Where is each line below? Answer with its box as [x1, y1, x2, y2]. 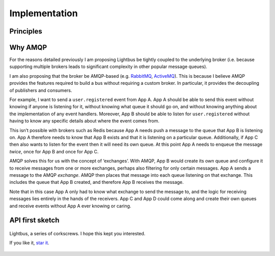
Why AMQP [9, 43, 47, 52]
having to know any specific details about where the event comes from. [9, 118, 160, 124]
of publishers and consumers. [9, 87, 72, 93]
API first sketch [9, 216, 60, 225]
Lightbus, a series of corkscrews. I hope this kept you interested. [9, 230, 146, 236]
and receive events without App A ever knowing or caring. [9, 203, 131, 209]
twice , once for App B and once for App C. [9, 148, 99, 154]
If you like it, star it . [9, 240, 49, 246]
